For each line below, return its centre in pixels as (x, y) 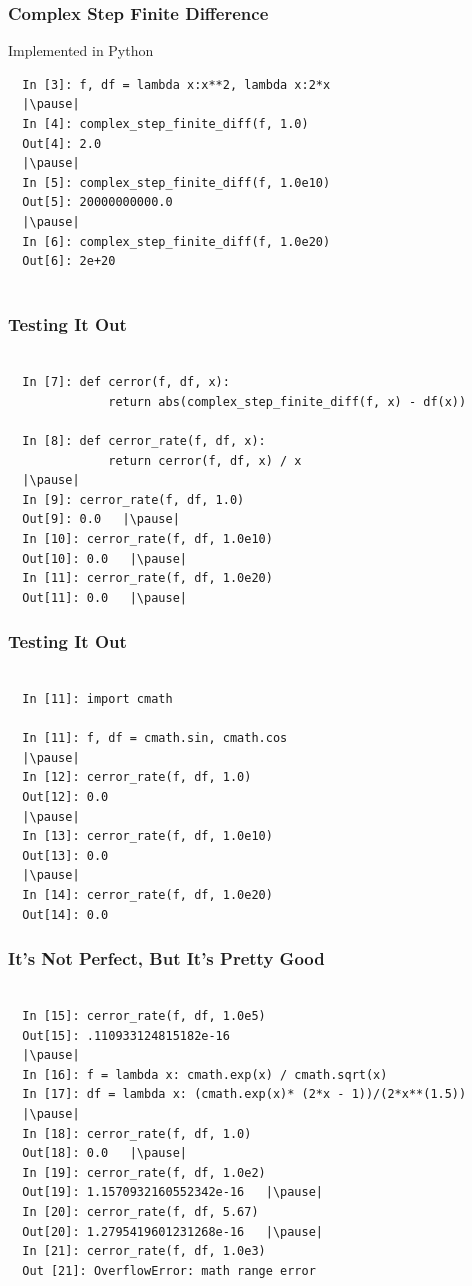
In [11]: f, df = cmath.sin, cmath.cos (155, 738)
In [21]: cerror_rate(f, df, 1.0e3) (144, 1251)
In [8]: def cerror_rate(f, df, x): (144, 440)
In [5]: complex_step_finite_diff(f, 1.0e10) (176, 182)
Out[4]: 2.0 (62, 143)
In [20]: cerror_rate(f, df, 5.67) (140, 1211)
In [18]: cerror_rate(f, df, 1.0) (137, 1133)
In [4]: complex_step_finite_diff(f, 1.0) (165, 124)
